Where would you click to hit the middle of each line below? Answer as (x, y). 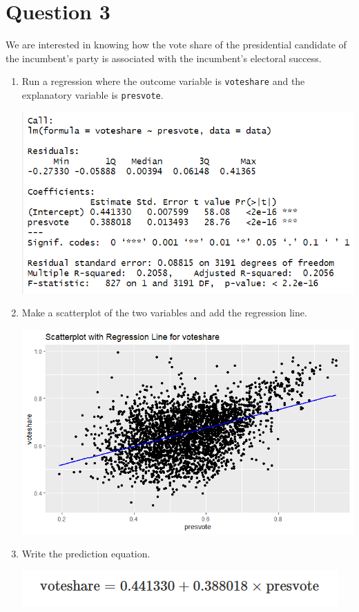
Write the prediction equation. (86, 553)
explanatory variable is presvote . (93, 94)
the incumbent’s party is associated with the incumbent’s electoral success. (164, 58)
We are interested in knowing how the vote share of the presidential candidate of (176, 45)
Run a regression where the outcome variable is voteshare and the (163, 81)
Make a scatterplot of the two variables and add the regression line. (164, 313)
